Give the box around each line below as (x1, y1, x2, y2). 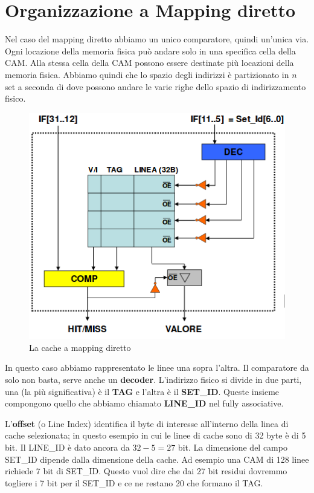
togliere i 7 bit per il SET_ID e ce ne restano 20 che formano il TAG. (5, 476, 263, 489)
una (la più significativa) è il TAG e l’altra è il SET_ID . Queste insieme (5, 385, 280, 397)
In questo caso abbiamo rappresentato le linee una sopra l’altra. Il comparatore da (5, 361, 309, 374)
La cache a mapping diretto (29, 341, 131, 353)
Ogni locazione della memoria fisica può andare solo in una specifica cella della (5, 44, 296, 57)
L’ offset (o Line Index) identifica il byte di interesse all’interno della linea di (5, 417, 289, 429)
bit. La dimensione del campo (178, 440, 287, 453)
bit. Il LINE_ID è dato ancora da (5, 440, 130, 453)
